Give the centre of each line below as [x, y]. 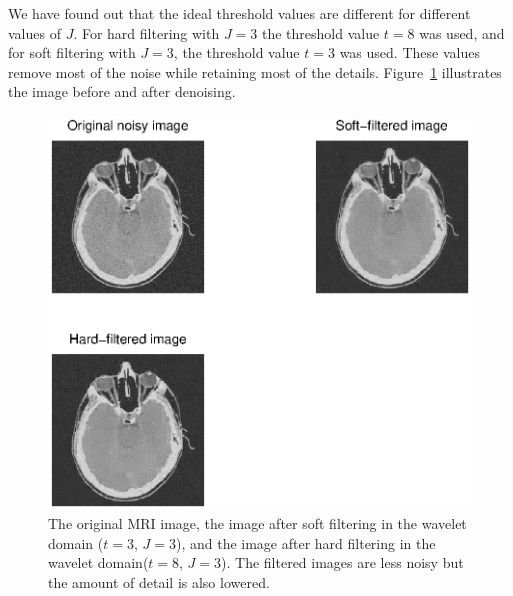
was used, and [462, 32]
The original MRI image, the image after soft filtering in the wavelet [257, 523]
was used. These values [409, 52]
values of [34, 32]
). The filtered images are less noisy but [342, 562]
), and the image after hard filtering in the [305, 542]
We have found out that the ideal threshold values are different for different [239, 13]
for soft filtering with [72, 52]
